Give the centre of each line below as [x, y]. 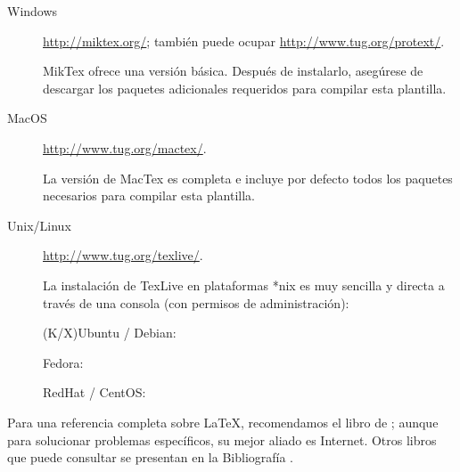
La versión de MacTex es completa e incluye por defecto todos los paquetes [248, 178]
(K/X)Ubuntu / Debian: [110, 333]
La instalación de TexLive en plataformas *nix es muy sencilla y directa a [244, 285]
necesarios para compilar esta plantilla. [149, 195]
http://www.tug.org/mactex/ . [125, 147]
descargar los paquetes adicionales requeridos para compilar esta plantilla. [245, 88]
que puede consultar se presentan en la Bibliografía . [151, 457]
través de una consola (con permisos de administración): [196, 302]
